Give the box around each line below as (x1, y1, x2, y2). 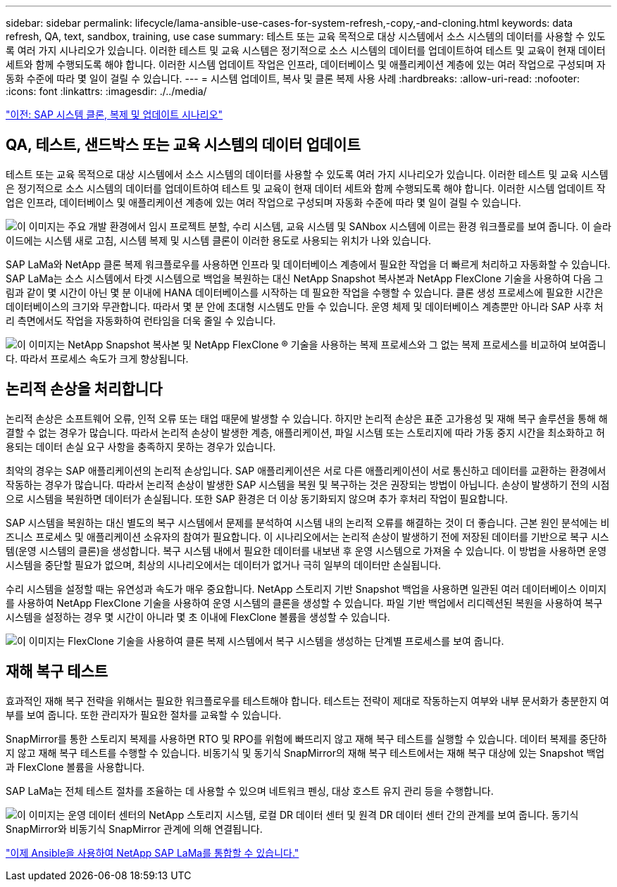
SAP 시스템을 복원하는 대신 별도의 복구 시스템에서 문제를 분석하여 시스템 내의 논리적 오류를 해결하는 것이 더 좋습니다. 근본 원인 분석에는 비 (6, 516, 610, 529)
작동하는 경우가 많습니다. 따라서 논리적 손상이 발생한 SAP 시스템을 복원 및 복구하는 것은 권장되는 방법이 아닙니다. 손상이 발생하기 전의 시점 (6, 478, 610, 491)
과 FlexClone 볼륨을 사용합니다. (6, 760, 145, 773)
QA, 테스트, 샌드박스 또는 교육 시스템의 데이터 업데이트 (6, 136, 361, 154)
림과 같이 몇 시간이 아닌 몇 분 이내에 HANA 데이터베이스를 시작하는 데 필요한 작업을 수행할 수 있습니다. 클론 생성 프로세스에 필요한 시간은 (6, 286, 604, 298)
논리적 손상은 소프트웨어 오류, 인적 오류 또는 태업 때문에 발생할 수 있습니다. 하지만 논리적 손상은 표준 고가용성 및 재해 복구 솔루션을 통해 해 (6, 412, 608, 424)
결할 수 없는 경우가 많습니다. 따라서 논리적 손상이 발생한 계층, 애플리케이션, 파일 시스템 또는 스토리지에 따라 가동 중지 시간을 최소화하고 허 (6, 426, 605, 439)
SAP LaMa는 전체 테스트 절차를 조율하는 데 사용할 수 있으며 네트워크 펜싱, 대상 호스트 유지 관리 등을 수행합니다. (6, 784, 494, 797)
